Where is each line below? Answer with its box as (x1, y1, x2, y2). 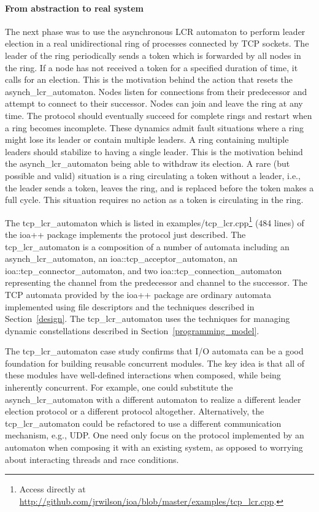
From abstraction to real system (5, 1, 144, 14)
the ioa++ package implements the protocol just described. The (5, 227, 246, 240)
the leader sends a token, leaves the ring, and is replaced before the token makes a (5, 181, 314, 194)
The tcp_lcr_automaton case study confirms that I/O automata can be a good (5, 345, 304, 357)
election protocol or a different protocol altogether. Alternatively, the (5, 405, 264, 418)
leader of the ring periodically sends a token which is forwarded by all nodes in (5, 48, 301, 61)
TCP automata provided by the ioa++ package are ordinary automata (5, 288, 271, 300)
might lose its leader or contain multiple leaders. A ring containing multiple (5, 133, 289, 146)
